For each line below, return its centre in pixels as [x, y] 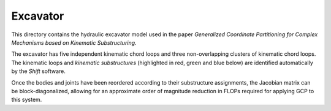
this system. [27, 100]
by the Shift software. [38, 71]
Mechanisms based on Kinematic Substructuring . [74, 42]
